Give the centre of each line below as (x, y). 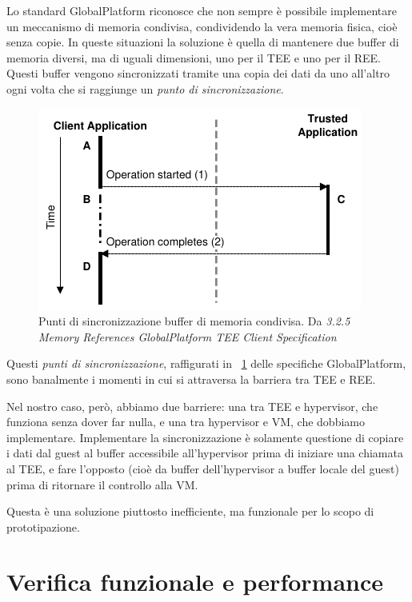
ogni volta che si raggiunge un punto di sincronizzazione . (145, 88)
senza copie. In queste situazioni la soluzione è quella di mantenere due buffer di (203, 42)
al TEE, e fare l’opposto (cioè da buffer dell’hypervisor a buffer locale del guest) (203, 468)
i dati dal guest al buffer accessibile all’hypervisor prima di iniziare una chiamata (205, 453)
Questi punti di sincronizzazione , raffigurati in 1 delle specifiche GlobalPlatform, (206, 363)
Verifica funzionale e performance (195, 582)
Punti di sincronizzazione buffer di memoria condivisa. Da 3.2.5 (194, 321)
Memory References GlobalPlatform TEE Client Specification (188, 336)
